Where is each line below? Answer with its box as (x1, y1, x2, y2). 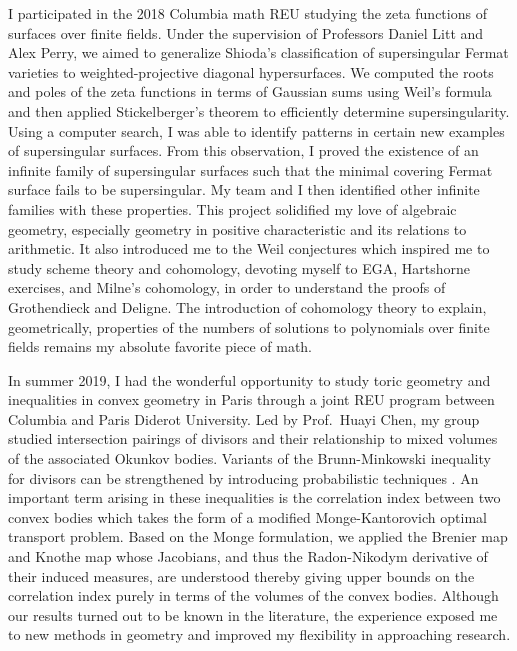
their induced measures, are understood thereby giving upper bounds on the (8, 565, 475, 586)
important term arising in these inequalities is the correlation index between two (8, 487, 501, 508)
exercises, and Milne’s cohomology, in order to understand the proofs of (8, 277, 446, 298)
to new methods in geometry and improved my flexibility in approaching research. (8, 624, 511, 645)
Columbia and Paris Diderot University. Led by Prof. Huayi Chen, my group (8, 408, 480, 429)
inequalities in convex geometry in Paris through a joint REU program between (8, 389, 495, 410)
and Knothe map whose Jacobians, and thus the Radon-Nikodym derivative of (8, 546, 488, 567)
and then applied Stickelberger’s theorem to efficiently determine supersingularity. (8, 100, 510, 121)
